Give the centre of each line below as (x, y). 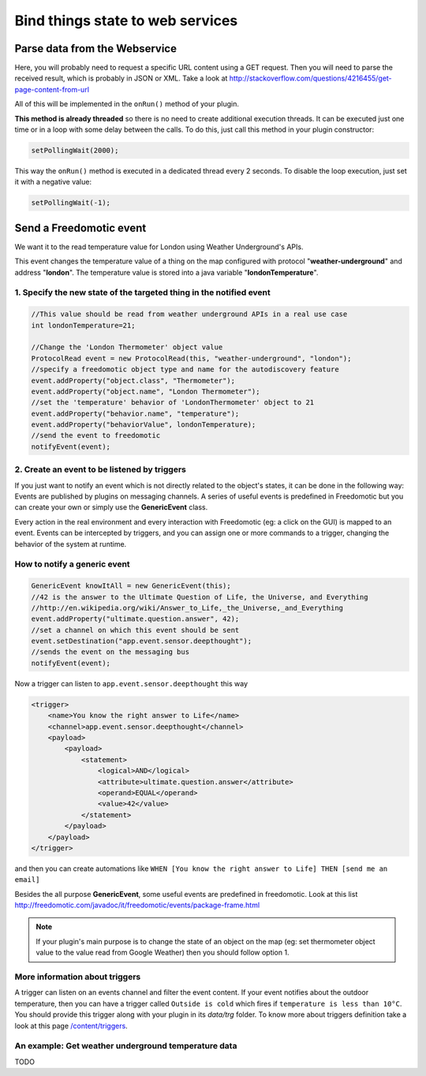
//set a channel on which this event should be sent (135, 630)
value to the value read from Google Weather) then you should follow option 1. (163, 953)
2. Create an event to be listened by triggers (101, 469)
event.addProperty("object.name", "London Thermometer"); (146, 391)
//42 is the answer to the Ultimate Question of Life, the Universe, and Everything (200, 597)
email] (27, 880)
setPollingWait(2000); (75, 150)
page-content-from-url (52, 89)
